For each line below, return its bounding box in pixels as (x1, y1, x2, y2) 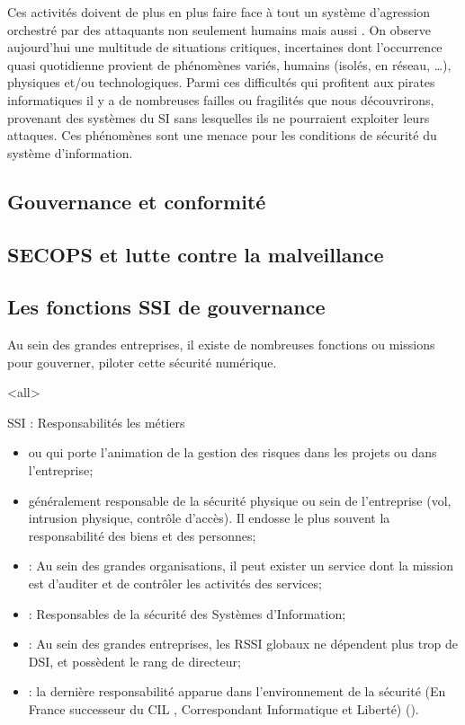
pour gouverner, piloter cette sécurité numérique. (7, 352, 277, 371)
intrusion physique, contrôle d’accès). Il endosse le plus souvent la (28, 508, 390, 527)
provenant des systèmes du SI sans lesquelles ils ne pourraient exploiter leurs (7, 108, 430, 127)
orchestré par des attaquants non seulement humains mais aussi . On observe (7, 20, 431, 39)
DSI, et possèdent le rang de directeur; (28, 651, 241, 670)
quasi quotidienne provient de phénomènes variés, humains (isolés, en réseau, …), (7, 55, 452, 74)
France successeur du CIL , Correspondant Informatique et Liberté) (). (28, 700, 419, 719)
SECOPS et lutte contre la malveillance (7, 240, 384, 268)
